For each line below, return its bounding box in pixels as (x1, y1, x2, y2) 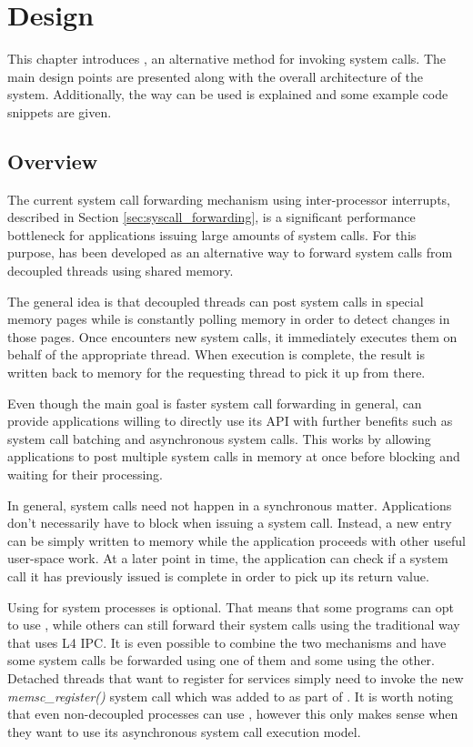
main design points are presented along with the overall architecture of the (7, 66, 423, 86)
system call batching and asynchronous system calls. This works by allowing (7, 429, 431, 448)
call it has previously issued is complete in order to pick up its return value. (7, 566, 429, 585)
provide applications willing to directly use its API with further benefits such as (7, 411, 453, 430)
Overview (7, 146, 98, 175)
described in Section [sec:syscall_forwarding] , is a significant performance (7, 207, 416, 227)
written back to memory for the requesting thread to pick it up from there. (7, 363, 426, 382)
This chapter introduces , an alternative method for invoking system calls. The (7, 49, 446, 68)
